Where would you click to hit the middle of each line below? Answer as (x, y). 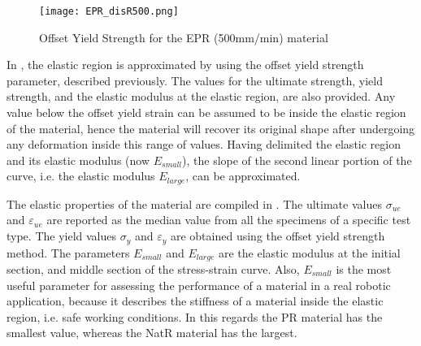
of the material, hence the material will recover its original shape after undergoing (211, 128)
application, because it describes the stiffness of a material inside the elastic (195, 301)
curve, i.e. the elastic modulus (81, 176)
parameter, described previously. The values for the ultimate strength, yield (195, 80)
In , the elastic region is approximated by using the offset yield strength (185, 65)
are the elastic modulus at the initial (309, 252)
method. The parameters (68, 252)
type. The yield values (62, 236)
